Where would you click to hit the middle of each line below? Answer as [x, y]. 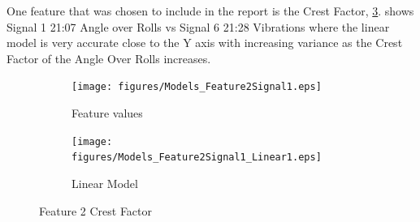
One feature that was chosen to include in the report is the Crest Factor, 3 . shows [210, 11]
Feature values [107, 113]
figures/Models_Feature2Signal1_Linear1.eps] [197, 158]
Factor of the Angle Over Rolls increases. [109, 58]
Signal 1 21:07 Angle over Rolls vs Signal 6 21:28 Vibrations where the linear [198, 26]
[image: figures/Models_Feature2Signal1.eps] [197, 87]
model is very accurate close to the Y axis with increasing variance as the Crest [205, 43]
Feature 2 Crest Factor [96, 210]
